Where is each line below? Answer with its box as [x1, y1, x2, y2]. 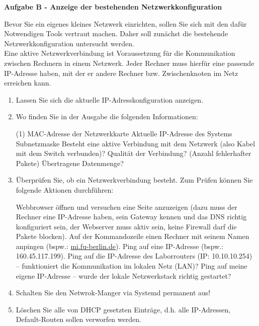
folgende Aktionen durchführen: [16, 184, 114, 195]
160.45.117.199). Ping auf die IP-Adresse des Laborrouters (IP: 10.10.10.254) [16, 251, 252, 261]
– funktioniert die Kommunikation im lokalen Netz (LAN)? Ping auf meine [16, 261, 247, 271]
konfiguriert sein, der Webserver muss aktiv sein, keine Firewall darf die [16, 221, 237, 231]
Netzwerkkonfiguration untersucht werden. [4, 38, 134, 48]
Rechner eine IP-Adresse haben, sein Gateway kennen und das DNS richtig [16, 211, 247, 222]
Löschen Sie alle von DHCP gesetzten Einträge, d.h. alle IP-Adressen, [16, 304, 231, 314]
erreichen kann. [4, 77, 51, 88]
